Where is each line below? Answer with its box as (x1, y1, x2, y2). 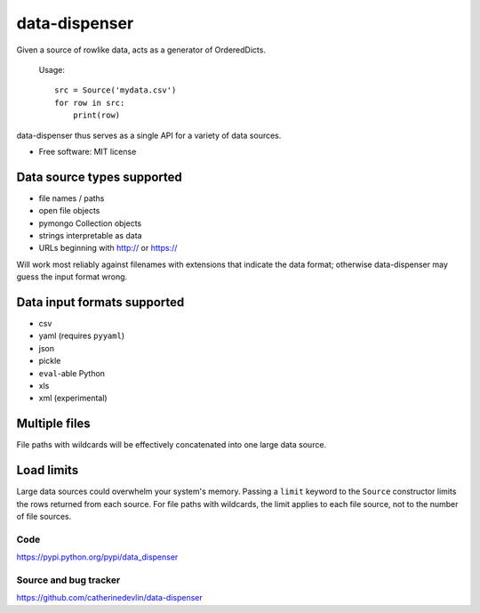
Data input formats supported (16, 294, 185, 310)
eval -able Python (38, 367, 106, 378)
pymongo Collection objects (38, 218, 142, 229)
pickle (38, 356, 61, 367)
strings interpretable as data (38, 230, 142, 240)
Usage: (38, 64, 66, 75)
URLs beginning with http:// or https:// (38, 243, 178, 254)
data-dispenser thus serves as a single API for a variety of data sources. (16, 130, 282, 141)
